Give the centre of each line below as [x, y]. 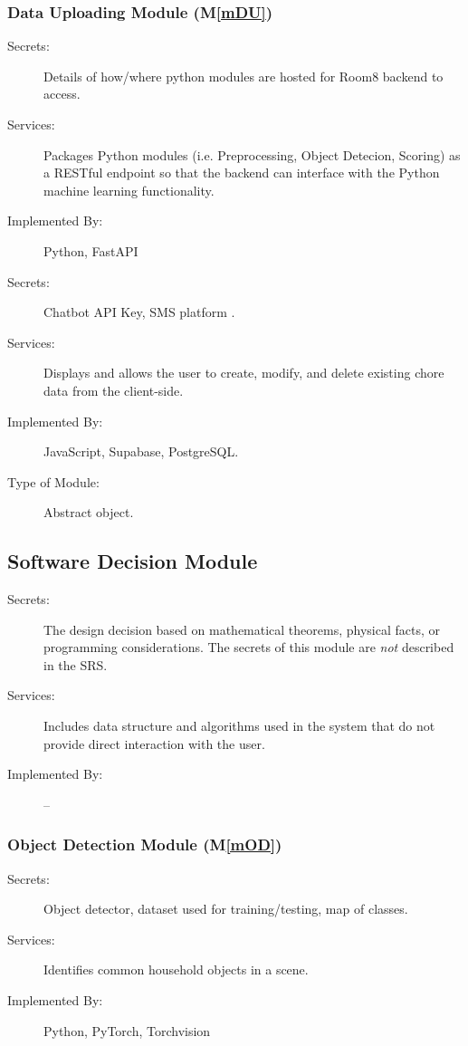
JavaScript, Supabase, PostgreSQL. [141, 451]
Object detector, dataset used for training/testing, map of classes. [226, 909]
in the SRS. [76, 664]
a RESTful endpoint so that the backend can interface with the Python [242, 173]
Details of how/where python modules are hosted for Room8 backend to [244, 76]
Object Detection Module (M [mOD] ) [145, 844]
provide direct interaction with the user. [154, 743]
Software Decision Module [133, 561]
